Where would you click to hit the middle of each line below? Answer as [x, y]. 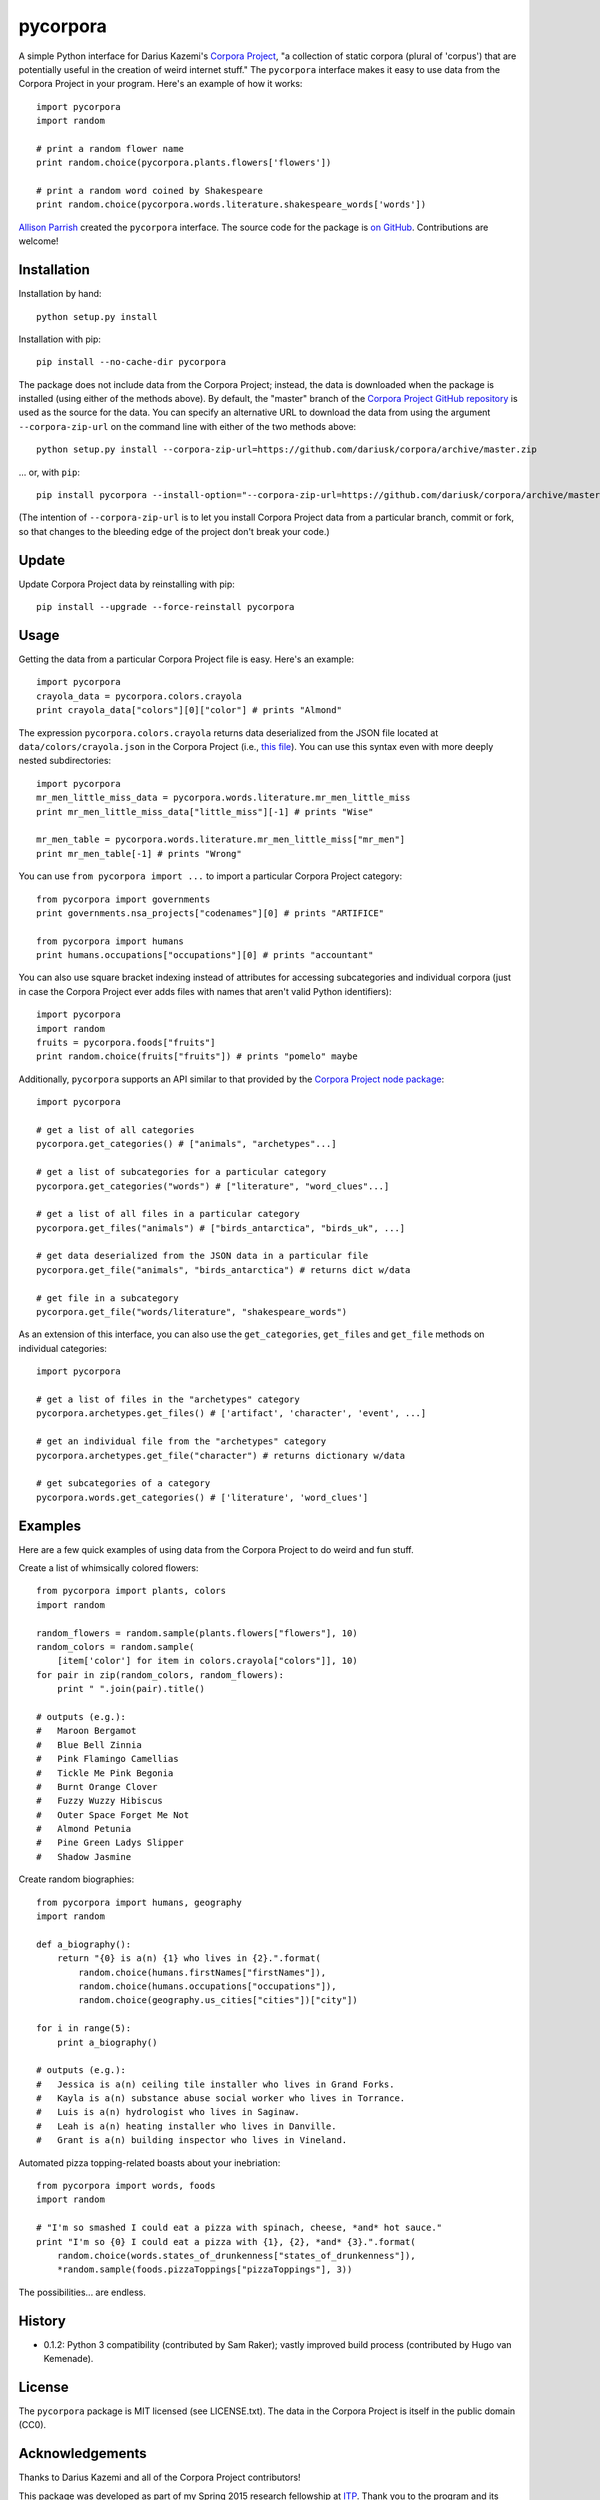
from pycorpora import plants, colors [131, 1591]
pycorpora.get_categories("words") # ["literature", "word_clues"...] [213, 1186]
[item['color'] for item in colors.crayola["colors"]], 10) [207, 1661]
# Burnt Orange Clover [97, 1786]
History [42, 2320]
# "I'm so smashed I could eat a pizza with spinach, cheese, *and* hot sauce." [239, 2228]
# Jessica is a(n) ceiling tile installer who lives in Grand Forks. [215, 2084]
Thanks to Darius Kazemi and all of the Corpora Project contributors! [159, 2477]
